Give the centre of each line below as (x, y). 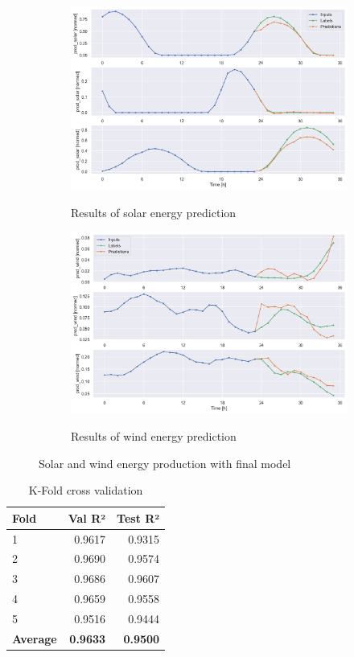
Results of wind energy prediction (154, 435)
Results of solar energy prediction (154, 212)
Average (35, 638)
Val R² (87, 517)
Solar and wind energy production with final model (165, 463)
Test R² (138, 517)
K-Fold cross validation (86, 490)
